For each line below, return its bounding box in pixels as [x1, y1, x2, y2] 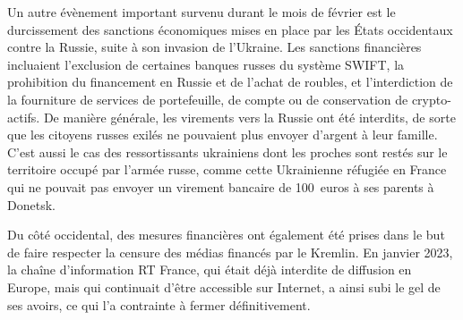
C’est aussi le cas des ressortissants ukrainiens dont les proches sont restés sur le [7, 142, 448, 161]
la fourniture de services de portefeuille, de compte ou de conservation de [7, 89, 408, 108]
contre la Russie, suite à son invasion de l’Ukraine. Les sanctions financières [7, 38, 422, 56]
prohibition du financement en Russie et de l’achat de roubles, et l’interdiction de [7, 72, 453, 91]
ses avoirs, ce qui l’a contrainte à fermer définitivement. [7, 295, 311, 314]
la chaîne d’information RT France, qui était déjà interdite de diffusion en [7, 260, 412, 279]
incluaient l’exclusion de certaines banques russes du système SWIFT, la [7, 55, 405, 73]
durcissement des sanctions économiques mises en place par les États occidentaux [7, 20, 453, 38]
